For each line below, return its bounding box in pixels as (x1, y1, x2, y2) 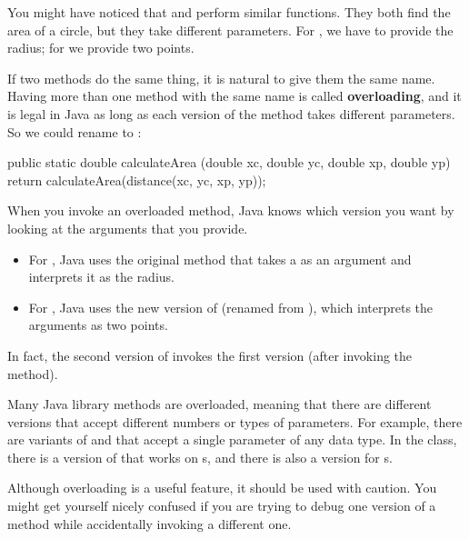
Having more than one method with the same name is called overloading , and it (7, 86, 462, 105)
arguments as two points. (28, 315, 168, 334)
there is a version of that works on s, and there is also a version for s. (7, 447, 393, 466)
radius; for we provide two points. (7, 38, 195, 57)
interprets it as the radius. (28, 267, 175, 286)
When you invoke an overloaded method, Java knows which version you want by (7, 201, 454, 220)
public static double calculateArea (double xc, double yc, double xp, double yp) (7, 153, 451, 172)
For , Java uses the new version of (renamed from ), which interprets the (28, 297, 434, 316)
